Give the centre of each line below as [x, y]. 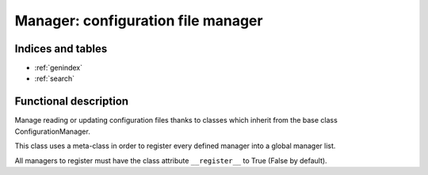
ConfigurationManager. [52, 131]
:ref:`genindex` [59, 68]
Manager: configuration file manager [139, 21]
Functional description [72, 102]
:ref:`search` [55, 78]
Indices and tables [61, 49]
